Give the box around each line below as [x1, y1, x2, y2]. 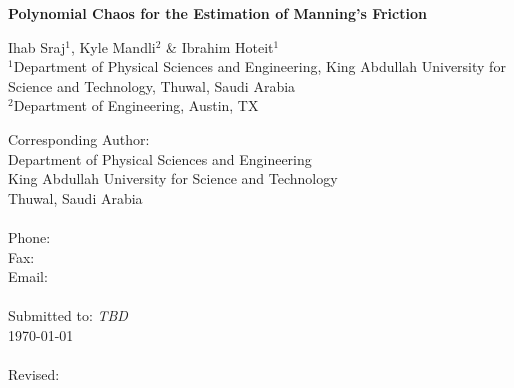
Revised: [8, 364, 60, 385]
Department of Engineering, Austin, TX [13, 95, 259, 116]
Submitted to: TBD [8, 305, 128, 326]
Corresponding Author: [8, 128, 150, 149]
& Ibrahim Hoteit [166, 36, 274, 57]
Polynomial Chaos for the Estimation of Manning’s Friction [8, 3, 427, 23]
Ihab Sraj [8, 36, 66, 57]
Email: [8, 266, 48, 287]
